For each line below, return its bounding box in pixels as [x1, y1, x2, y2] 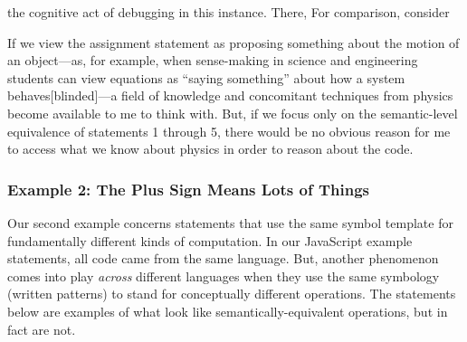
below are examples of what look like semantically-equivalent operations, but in [7, 301, 448, 320]
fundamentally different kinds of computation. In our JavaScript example [7, 231, 413, 250]
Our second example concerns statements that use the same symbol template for [7, 213, 453, 232]
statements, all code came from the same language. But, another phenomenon [7, 249, 439, 268]
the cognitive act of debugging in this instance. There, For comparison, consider [7, 3, 450, 21]
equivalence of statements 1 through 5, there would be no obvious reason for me [7, 121, 451, 140]
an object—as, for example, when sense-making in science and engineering [7, 51, 418, 70]
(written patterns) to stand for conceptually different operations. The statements [7, 284, 456, 303]
